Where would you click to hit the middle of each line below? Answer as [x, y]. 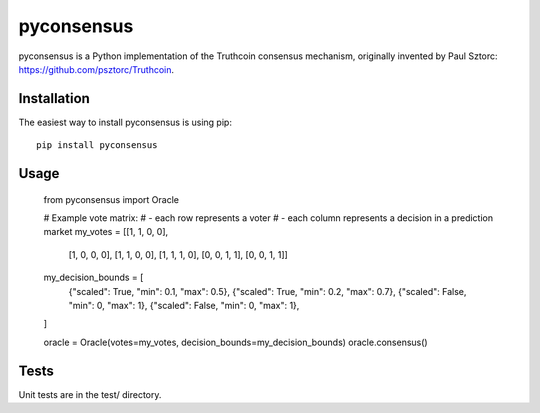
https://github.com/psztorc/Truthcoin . [96, 69]
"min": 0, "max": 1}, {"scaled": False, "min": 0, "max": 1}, [184, 305]
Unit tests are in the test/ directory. [90, 394]
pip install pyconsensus [97, 145]
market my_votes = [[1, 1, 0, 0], [106, 232]
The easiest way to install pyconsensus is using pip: [125, 122]
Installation [54, 98]
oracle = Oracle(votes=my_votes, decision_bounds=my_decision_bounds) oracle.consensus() [236, 342]
